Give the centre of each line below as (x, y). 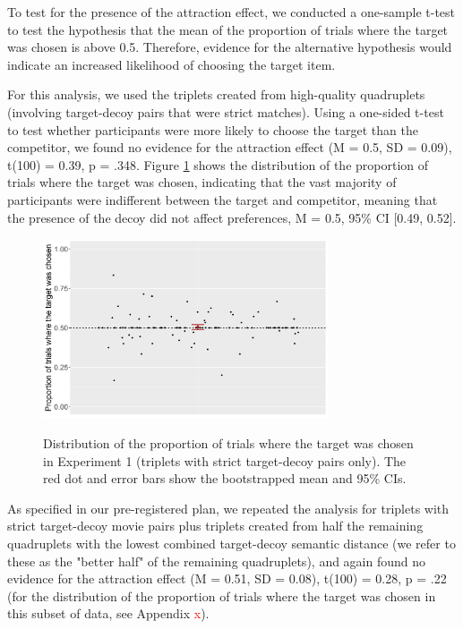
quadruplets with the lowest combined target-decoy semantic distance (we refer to (231, 543)
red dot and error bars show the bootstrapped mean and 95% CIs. (225, 478)
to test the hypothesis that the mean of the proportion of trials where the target (228, 29)
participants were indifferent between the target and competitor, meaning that (223, 199)
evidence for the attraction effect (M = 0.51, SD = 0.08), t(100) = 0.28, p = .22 (227, 578)
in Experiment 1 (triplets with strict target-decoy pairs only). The (225, 460)
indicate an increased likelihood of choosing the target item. (171, 64)
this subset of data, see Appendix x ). (108, 613)
